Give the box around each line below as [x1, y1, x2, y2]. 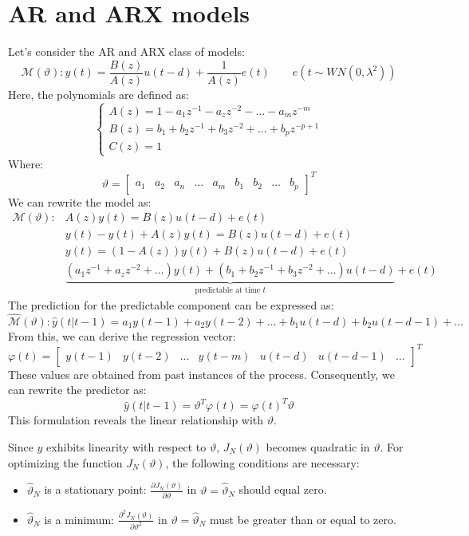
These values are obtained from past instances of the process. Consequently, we [8, 365, 395, 382]
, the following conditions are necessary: [165, 454, 360, 471]
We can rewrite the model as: [8, 193, 152, 210]
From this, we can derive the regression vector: [8, 327, 236, 344]
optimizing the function [8, 454, 123, 471]
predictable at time [195, 286, 261, 295]
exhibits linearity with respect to [46, 439, 207, 455]
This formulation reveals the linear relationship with [8, 412, 264, 428]
